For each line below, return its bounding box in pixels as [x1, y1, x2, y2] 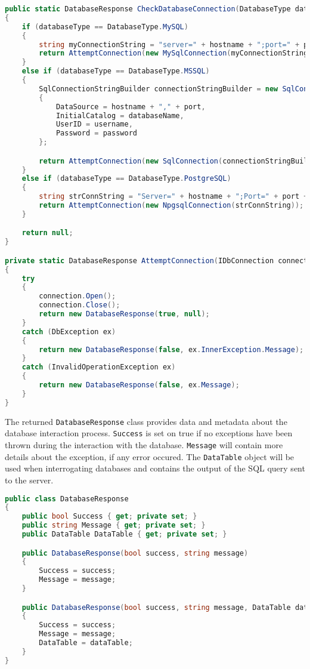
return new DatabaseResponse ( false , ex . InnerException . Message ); [39, 345, 304, 354]
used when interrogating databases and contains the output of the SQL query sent [5, 462, 305, 474]
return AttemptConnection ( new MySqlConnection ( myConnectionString [39, 49, 308, 58]
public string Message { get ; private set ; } [21, 521, 206, 530]
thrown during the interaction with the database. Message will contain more [5, 439, 283, 451]
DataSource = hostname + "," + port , [55, 102, 206, 111]
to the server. [5, 473, 54, 486]
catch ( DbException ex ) [21, 327, 116, 336]
